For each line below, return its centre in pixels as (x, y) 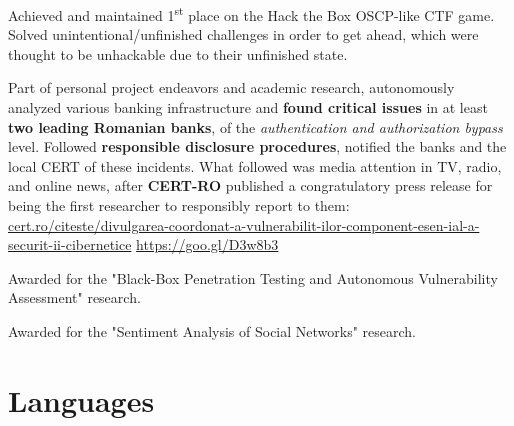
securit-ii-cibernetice (70, 244)
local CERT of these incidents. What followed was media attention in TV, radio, (255, 165)
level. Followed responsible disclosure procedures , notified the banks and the (257, 146)
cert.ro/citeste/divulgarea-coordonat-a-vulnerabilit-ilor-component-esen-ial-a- (244, 224)
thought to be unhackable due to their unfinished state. (178, 53)
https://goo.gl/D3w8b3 (207, 244)
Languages (81, 399)
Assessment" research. (74, 297)
